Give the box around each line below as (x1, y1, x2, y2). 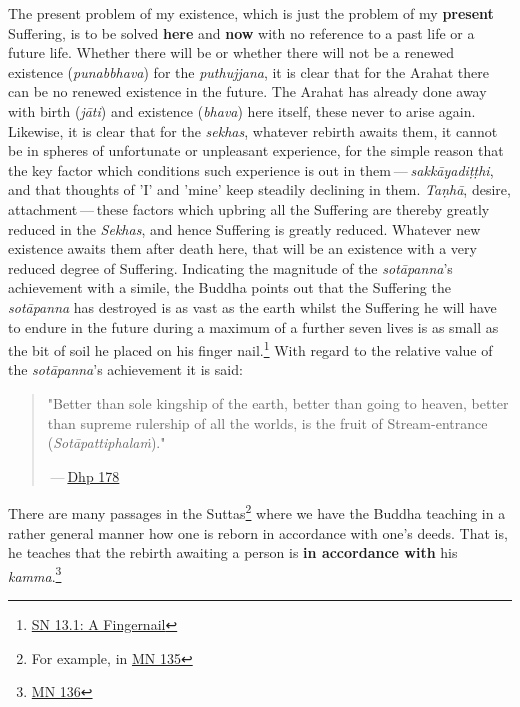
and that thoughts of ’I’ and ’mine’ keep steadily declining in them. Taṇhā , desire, (8, 179, 511, 200)
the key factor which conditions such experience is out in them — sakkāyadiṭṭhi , (8, 159, 494, 180)
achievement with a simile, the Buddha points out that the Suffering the (8, 277, 451, 298)
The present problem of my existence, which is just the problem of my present (8, 3, 494, 23)
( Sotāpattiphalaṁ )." (47, 432, 166, 453)
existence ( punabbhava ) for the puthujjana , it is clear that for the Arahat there (8, 61, 489, 82)
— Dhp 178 (50, 465, 120, 486)
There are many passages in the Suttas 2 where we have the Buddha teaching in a (8, 500, 506, 523)
